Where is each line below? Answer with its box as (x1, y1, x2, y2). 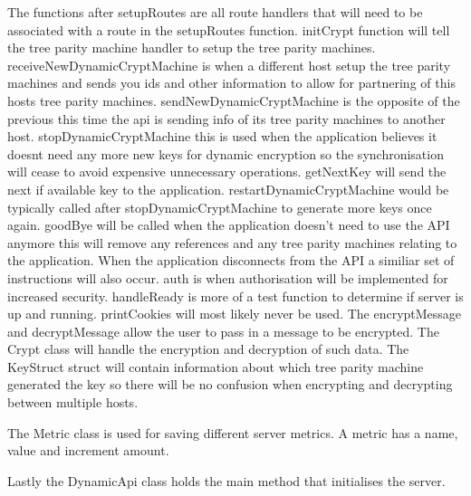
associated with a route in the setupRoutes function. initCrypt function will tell (7, 20, 450, 39)
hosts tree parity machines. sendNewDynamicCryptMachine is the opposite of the (7, 91, 460, 110)
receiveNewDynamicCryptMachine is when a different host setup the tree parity (7, 55, 451, 74)
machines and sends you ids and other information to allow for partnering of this (7, 73, 456, 92)
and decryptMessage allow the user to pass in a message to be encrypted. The (7, 321, 439, 340)
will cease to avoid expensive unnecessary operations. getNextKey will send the (7, 162, 447, 181)
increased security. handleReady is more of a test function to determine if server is (7, 286, 464, 305)
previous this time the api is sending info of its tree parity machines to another (7, 109, 446, 128)
